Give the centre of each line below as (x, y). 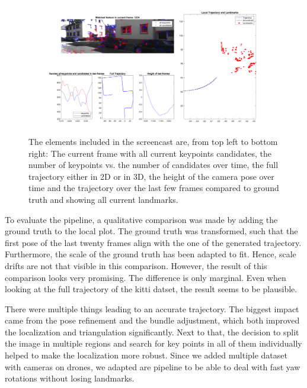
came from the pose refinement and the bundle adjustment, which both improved (152, 320)
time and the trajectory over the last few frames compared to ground (154, 188)
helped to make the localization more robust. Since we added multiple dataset (146, 355)
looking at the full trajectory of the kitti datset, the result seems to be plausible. (151, 289)
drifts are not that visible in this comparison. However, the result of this (136, 265)
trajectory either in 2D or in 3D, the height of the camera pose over (151, 176)
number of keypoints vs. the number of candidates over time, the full (153, 165)
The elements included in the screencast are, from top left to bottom (153, 141)
